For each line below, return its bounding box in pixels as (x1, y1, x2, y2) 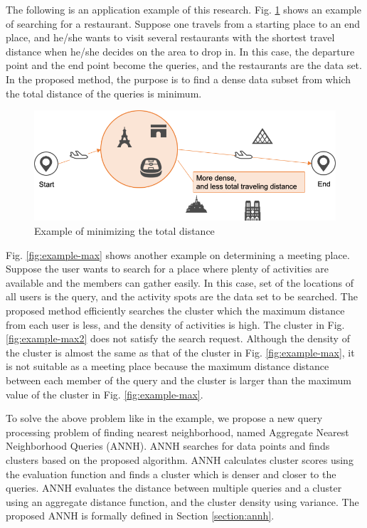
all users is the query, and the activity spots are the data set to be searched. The (6, 289, 358, 304)
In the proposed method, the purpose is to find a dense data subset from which (6, 71, 351, 86)
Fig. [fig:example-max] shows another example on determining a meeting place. (6, 247, 350, 262)
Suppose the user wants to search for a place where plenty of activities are (6, 261, 329, 276)
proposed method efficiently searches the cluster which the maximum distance (6, 302, 345, 317)
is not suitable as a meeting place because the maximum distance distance (6, 359, 329, 374)
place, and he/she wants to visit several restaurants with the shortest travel (6, 30, 335, 45)
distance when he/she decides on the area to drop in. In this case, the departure (6, 43, 355, 58)
